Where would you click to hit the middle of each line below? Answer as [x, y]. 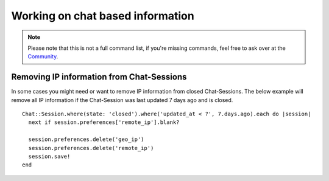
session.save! [49, 156]
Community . [43, 56]
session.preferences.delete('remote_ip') [91, 148]
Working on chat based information [103, 16]
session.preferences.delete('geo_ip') [86, 139]
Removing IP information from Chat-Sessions [99, 77]
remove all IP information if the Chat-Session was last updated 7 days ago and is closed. [122, 100]
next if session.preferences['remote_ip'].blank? [104, 122]
